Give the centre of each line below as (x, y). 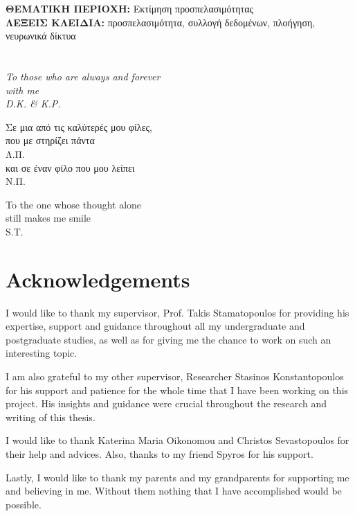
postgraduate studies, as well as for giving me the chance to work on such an (169, 339)
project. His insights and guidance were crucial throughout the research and (166, 403)
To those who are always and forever (83, 76)
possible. (24, 504)
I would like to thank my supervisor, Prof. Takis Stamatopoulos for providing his (177, 312)
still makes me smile (48, 218)
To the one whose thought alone (74, 204)
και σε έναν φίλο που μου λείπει (70, 167)
